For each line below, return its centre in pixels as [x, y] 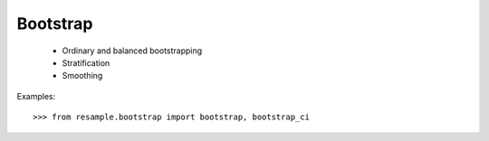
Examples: [36, 96]
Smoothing [82, 76]
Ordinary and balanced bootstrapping [132, 51]
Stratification [86, 62]
